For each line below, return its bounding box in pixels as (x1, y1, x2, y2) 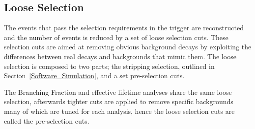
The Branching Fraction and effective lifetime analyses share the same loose (4, 86, 232, 97)
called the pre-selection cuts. (4, 115, 89, 126)
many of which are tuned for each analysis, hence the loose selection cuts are (4, 106, 235, 116)
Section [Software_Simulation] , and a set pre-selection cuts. (4, 70, 185, 81)
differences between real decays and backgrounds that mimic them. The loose (4, 51, 236, 61)
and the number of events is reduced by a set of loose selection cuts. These (4, 32, 228, 42)
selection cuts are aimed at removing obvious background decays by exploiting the (4, 42, 252, 52)
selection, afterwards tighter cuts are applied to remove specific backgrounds (4, 96, 233, 107)
